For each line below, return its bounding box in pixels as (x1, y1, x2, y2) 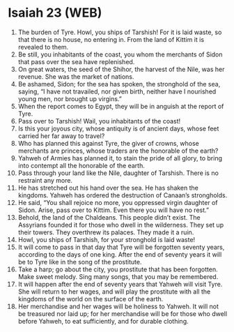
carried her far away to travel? (17, 131, 105, 140)
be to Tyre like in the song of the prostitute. (17, 257, 142, 266)
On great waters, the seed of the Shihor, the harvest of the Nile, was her (17, 65, 225, 73)
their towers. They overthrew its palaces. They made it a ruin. (17, 228, 194, 236)
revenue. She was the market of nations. (17, 72, 134, 81)
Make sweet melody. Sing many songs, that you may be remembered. (17, 272, 219, 280)
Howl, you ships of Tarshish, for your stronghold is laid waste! (17, 235, 196, 243)
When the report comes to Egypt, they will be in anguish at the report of (17, 102, 224, 110)
